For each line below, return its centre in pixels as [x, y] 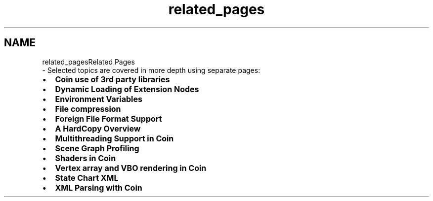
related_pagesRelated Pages [88, 62]
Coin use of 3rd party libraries [112, 79]
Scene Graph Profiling [97, 148]
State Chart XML [87, 178]
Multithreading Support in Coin [114, 138]
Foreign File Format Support [108, 118]
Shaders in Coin [86, 158]
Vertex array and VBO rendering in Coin [131, 168]
